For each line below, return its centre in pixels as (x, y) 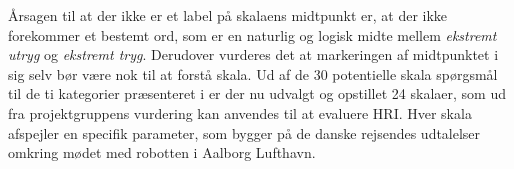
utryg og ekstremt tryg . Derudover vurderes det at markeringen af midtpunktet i (253, 54)
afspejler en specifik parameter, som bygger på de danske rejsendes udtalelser (244, 132)
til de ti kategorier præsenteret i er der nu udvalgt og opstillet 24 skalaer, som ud (257, 93)
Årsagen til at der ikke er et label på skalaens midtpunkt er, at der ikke (228, 15)
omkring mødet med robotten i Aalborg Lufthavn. (162, 152)
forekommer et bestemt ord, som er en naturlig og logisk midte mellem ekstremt (252, 34)
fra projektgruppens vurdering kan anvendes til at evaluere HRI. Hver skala (240, 112)
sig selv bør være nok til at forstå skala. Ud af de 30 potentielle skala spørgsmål (253, 73)
